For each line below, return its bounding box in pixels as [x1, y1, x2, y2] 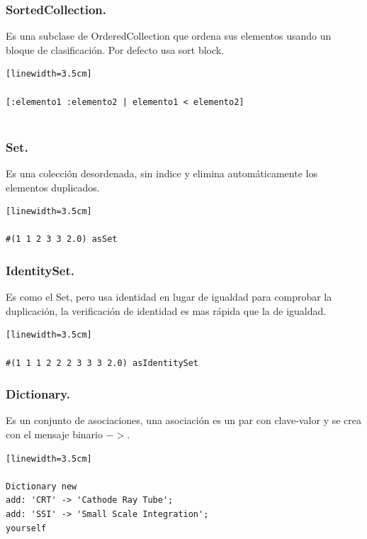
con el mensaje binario [6, 426, 103, 441]
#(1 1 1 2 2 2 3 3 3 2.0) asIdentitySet [6, 357, 199, 368]
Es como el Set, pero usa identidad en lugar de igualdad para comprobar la [6, 289, 332, 304]
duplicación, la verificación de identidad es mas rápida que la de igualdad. [6, 303, 327, 318]
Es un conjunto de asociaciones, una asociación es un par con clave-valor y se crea [6, 413, 361, 428]
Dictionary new [6, 481, 77, 491]
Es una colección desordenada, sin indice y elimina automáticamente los [6, 166, 317, 180]
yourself [6, 523, 47, 533]
